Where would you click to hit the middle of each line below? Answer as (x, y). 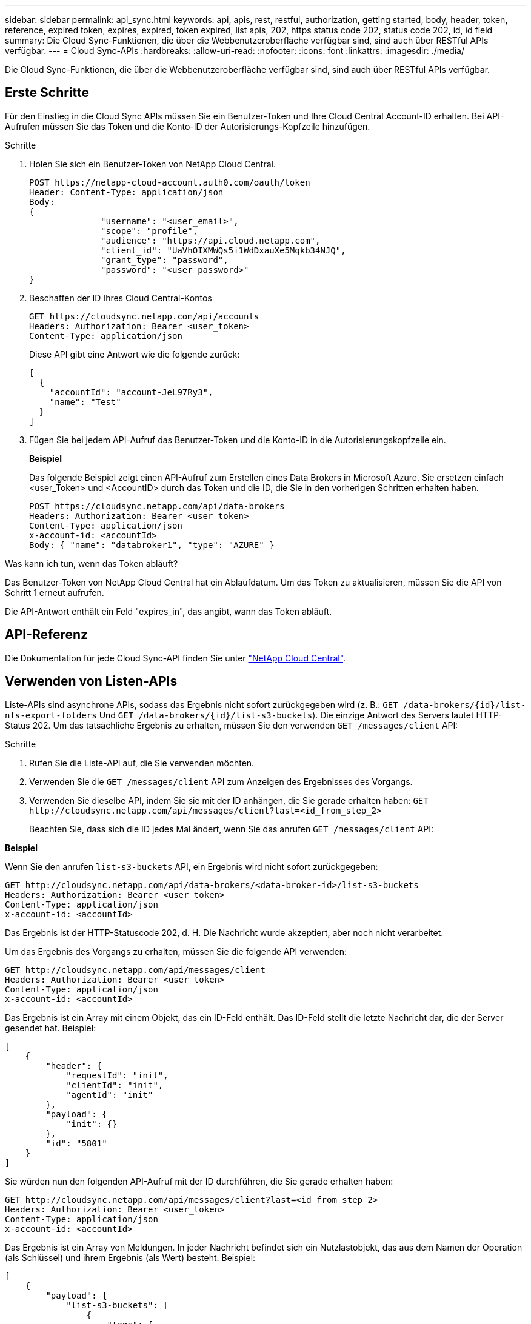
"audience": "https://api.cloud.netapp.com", (211, 240)
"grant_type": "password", (165, 260)
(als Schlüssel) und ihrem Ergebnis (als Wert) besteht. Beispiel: (130, 1257)
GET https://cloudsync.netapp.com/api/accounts (144, 316)
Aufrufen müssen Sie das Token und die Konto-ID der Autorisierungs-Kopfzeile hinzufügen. (188, 126)
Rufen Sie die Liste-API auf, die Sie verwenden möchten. (142, 763)
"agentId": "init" (110, 1095)
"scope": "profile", (149, 231)
